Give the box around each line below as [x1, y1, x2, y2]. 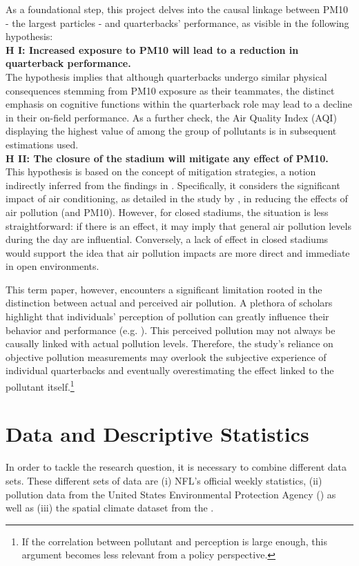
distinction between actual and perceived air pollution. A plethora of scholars [6, 295, 333, 310]
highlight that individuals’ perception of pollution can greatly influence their [6, 309, 329, 324]
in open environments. [6, 259, 99, 273]
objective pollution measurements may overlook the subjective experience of [6, 349, 327, 364]
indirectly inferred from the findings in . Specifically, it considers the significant [6, 177, 340, 192]
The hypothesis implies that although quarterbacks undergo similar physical [6, 69, 327, 84]
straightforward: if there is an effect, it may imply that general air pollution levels [6, 218, 351, 233]
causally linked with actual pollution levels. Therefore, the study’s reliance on [6, 336, 333, 351]
